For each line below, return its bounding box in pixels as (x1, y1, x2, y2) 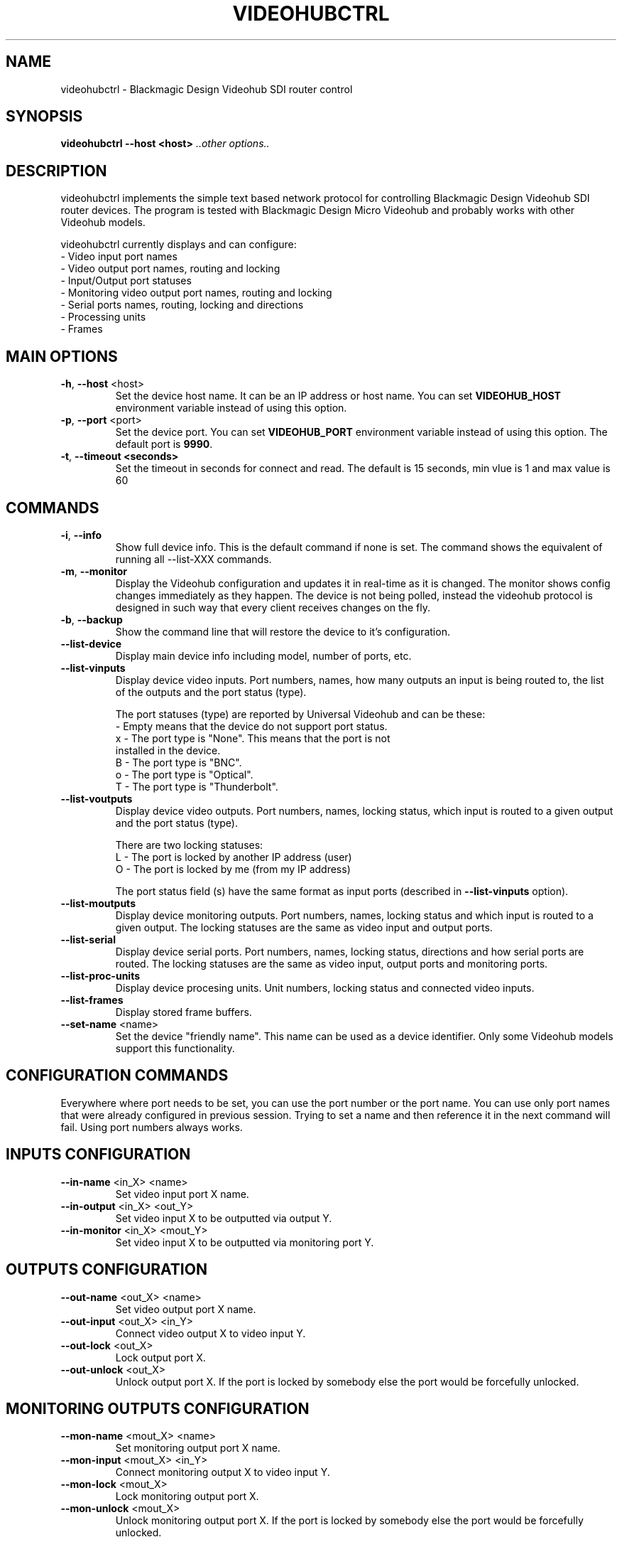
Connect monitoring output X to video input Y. (115, 1466, 330, 1479)
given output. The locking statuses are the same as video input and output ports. (115, 921, 493, 933)
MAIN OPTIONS (6, 347, 118, 365)
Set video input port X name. (115, 1187, 249, 1200)
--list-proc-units (60, 969, 141, 982)
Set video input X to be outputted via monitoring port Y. (115, 1236, 374, 1248)
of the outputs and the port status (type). (115, 685, 307, 698)
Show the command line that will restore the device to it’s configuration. (115, 625, 450, 638)
